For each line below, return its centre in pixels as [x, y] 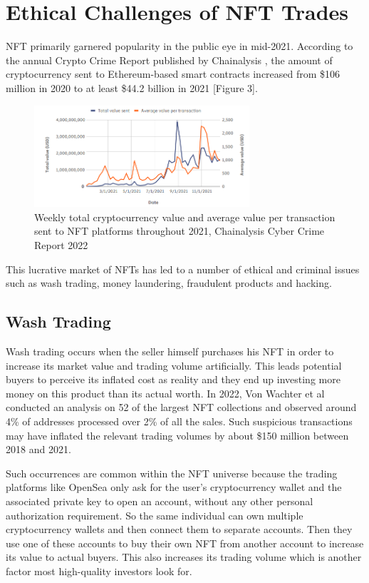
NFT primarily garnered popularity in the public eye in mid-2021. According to [180, 46]
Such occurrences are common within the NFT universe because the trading [172, 473]
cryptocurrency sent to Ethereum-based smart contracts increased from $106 [173, 74]
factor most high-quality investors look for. [99, 571]
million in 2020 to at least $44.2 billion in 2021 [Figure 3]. [132, 87]
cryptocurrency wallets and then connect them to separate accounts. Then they [179, 529]
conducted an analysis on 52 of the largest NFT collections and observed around [181, 407]
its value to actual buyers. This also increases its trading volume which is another [184, 557]
